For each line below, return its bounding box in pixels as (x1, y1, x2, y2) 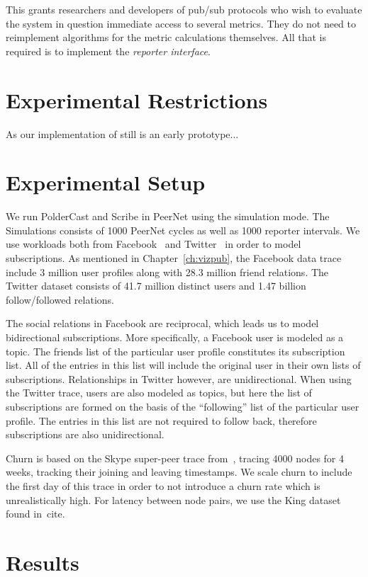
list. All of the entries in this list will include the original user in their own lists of (6, 358, 361, 372)
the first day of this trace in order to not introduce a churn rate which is (6, 478, 320, 493)
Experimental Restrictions (6, 85, 268, 114)
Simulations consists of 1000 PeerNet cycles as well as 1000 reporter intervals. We (6, 222, 360, 237)
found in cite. (6, 506, 65, 521)
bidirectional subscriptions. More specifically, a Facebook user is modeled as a (6, 329, 344, 344)
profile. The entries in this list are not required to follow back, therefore (6, 413, 317, 428)
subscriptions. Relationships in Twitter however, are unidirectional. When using (6, 371, 352, 386)
